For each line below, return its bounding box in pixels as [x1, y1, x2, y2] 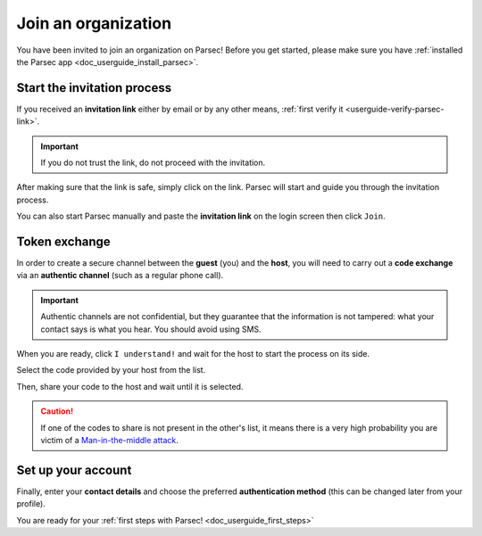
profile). [16, 499, 46, 509]
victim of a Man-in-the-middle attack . [40, 435, 179, 445]
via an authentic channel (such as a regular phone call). [16, 270, 224, 281]
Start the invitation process [16, 80, 172, 95]
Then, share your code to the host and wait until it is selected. [16, 381, 244, 392]
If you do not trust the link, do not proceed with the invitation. [40, 157, 266, 169]
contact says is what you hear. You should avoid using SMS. [40, 324, 262, 334]
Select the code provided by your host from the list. [16, 365, 206, 375]
